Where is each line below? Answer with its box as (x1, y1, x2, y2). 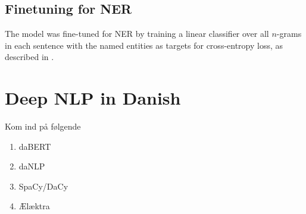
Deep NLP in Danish (5, 86, 181, 110)
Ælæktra (18, 200, 50, 212)
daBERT (18, 140, 51, 152)
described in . (5, 51, 54, 63)
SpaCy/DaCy (18, 180, 68, 192)
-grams (276, 27, 302, 40)
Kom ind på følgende (5, 120, 81, 133)
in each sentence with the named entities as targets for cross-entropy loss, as (5, 39, 283, 51)
